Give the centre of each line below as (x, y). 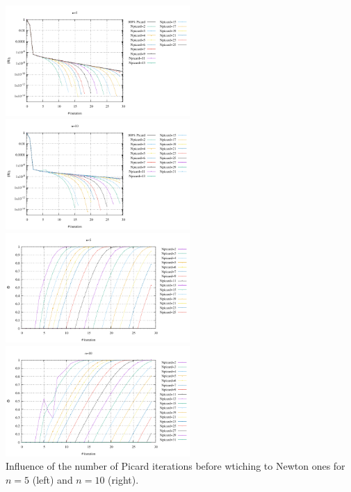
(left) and (52, 479)
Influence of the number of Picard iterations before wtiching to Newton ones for (175, 466)
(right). (123, 479)
